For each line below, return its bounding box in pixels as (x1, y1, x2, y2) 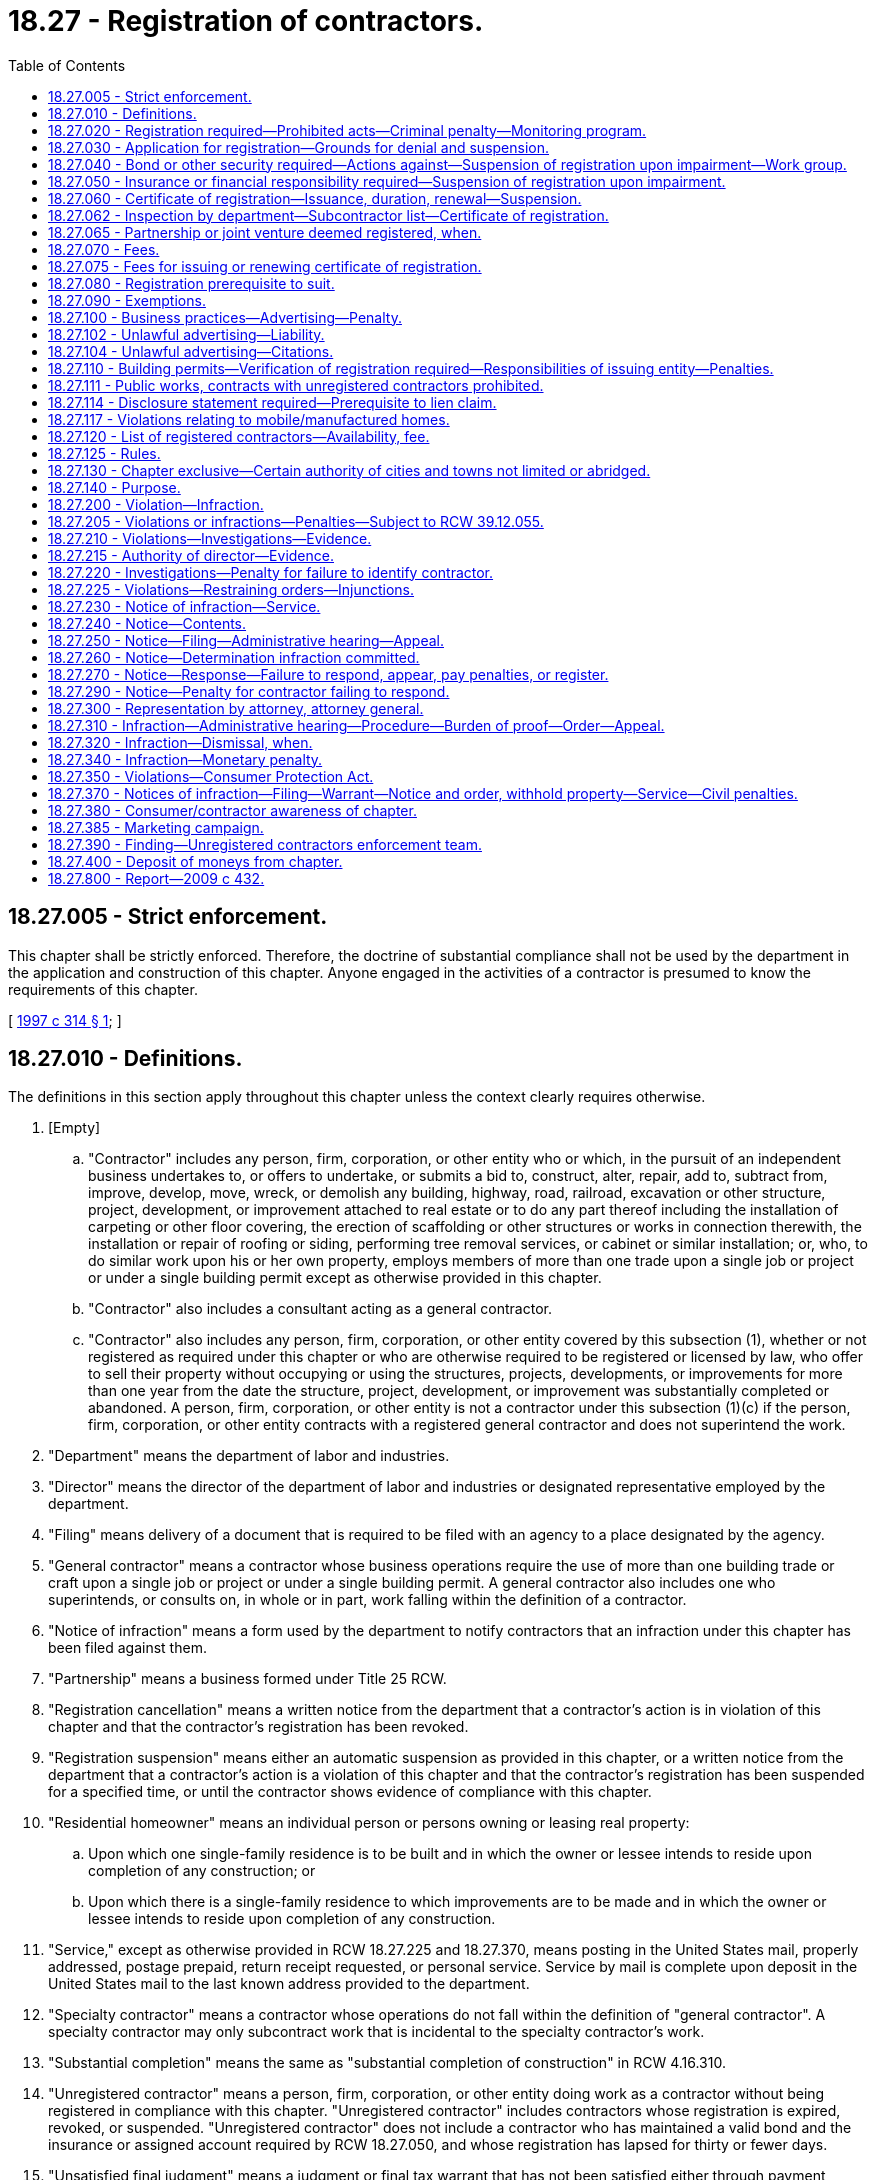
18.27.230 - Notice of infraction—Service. (48, 597, 321, 615)
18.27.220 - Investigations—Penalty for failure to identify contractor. (48, 563, 494, 581)
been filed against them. (48, 1639, 207, 1657)
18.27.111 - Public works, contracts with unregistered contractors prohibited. (48, 376, 544, 394)
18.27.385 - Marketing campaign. (48, 818, 264, 836)
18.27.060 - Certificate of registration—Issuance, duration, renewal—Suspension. (48, 189, 582, 207)
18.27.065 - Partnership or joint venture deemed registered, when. (48, 223, 482, 241)
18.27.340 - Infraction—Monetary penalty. (48, 750, 323, 768)
